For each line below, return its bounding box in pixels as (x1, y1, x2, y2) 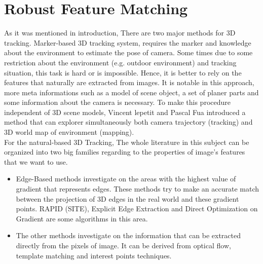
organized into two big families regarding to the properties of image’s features (4, 146, 245, 157)
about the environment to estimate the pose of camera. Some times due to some (4, 47, 253, 58)
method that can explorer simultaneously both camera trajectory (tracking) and (4, 117, 253, 127)
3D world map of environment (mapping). (4, 127, 134, 137)
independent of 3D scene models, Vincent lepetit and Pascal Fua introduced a (4, 106, 246, 117)
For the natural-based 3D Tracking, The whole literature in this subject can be (4, 136, 249, 147)
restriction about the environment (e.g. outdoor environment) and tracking (4, 57, 237, 67)
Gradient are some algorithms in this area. (16, 213, 148, 223)
